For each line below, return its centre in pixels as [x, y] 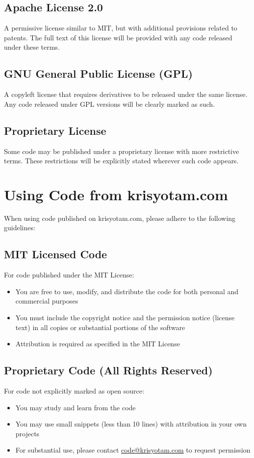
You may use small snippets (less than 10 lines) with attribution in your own [131, 424]
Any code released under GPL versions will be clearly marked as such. [109, 104]
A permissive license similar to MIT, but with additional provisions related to [121, 28]
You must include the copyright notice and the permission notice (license [125, 318]
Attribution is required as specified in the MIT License [98, 344]
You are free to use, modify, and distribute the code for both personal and [127, 291]
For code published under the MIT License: [69, 275]
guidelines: [20, 228]
